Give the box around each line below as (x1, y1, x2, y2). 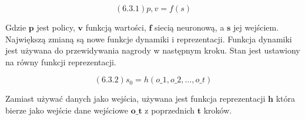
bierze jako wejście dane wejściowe (5, 104, 128, 116)
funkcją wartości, (85, 21, 146, 33)
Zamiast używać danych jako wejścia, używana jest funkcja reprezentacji (5, 92, 266, 105)
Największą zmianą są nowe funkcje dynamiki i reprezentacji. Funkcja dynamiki (5, 32, 292, 45)
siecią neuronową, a (155, 21, 224, 33)
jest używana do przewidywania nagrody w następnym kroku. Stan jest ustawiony (5, 44, 300, 56)
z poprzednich (145, 104, 195, 116)
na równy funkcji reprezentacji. (5, 55, 116, 68)
